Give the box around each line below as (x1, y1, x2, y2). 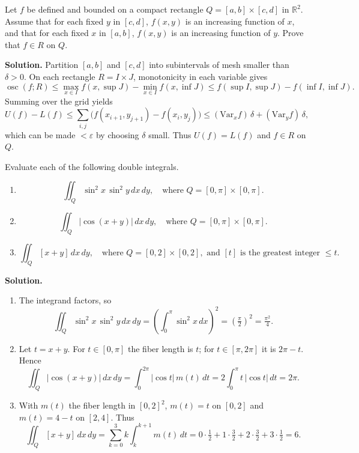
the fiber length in (68, 399, 136, 412)
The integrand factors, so (19, 294, 112, 306)
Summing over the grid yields (5, 94, 113, 107)
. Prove (277, 26, 304, 39)
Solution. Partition (5, 58, 79, 71)
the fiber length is (127, 342, 193, 354)
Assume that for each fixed (5, 14, 104, 27)
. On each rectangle (23, 70, 95, 82)
